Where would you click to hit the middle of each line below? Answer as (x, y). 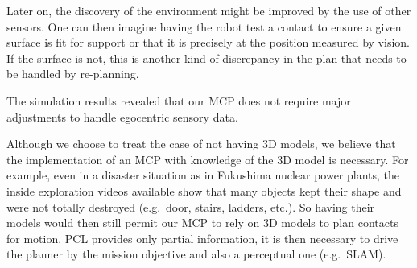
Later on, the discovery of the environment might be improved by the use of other (209, 10)
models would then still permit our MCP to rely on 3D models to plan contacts (202, 223)
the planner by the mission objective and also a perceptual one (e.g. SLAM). (196, 254)
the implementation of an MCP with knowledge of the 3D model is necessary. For (208, 159)
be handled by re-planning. (73, 74)
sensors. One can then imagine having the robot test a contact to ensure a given (204, 26)
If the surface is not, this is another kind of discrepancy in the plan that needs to (206, 58)
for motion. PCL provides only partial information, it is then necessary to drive (202, 238)
